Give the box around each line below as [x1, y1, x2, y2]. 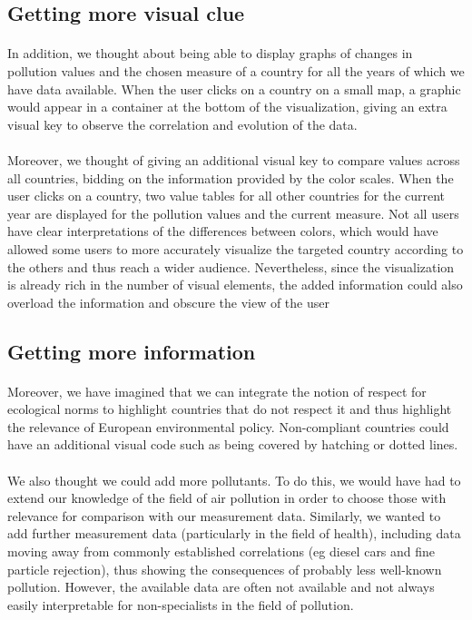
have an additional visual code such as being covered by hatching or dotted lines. [7, 435, 458, 454]
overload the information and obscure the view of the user [7, 292, 329, 311]
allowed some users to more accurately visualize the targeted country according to [7, 239, 464, 258]
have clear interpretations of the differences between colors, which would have [7, 221, 438, 241]
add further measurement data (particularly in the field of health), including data [7, 524, 461, 543]
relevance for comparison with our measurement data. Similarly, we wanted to [7, 506, 441, 525]
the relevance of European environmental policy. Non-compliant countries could [7, 417, 449, 436]
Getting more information [7, 337, 256, 365]
